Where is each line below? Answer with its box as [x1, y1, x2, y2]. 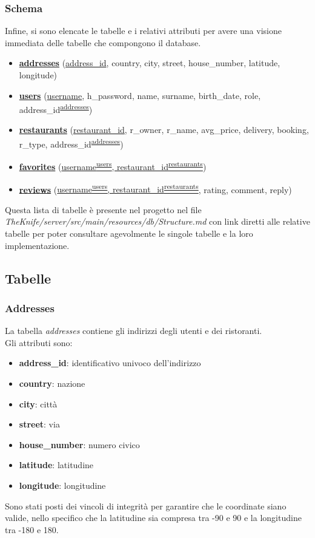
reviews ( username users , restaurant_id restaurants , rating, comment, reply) [19, 181, 292, 196]
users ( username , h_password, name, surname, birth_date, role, [19, 89, 261, 101]
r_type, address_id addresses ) [19, 136, 124, 150]
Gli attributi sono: [5, 336, 73, 349]
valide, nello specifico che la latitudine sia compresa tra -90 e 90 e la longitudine [5, 511, 302, 524]
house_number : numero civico [19, 438, 140, 451]
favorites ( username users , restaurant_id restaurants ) [19, 158, 207, 172]
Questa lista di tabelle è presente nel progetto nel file [5, 203, 202, 216]
